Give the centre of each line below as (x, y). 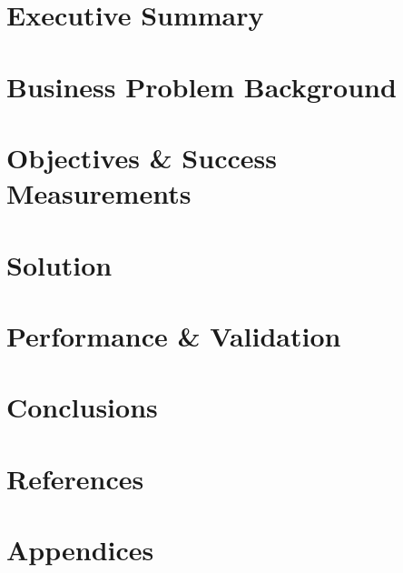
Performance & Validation (174, 335)
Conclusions (82, 407)
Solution (59, 264)
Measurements (99, 193)
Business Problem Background (201, 86)
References (75, 478)
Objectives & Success (142, 157)
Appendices (80, 549)
